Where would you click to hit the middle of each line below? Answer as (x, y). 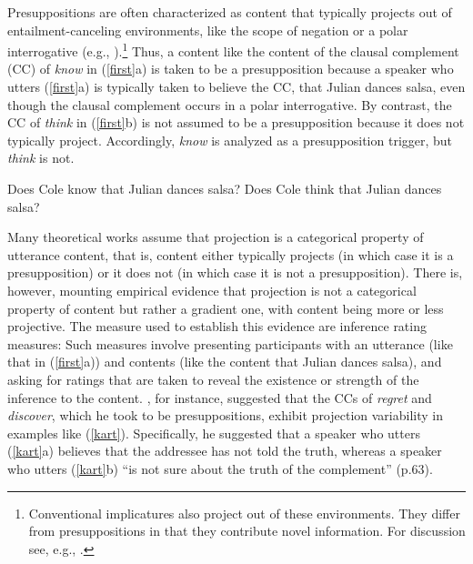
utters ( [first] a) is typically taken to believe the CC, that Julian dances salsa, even (236, 87)
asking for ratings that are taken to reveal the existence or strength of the (213, 379)
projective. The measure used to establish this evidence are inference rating (217, 326)
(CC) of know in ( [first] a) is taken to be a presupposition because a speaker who (231, 69)
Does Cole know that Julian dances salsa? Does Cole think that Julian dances (225, 188)
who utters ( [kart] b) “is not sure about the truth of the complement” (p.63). (220, 468)
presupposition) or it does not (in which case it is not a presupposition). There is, (235, 272)
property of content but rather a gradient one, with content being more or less (226, 308)
